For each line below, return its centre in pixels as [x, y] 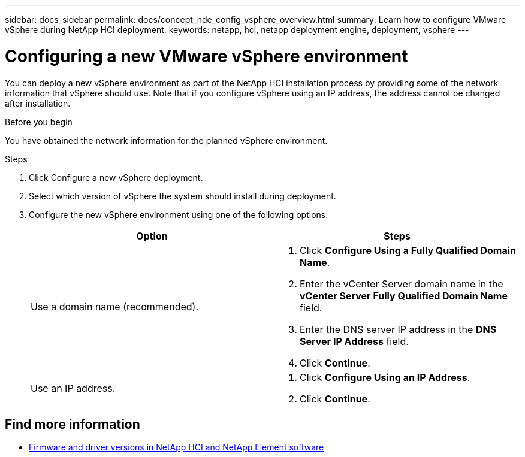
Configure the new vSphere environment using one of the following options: [179, 214]
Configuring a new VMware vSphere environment [206, 56]
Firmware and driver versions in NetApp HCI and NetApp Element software [176, 447]
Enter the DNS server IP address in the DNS [398, 329]
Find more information [73, 424]
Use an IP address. [73, 388]
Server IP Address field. [354, 341]
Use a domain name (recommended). [114, 306]
